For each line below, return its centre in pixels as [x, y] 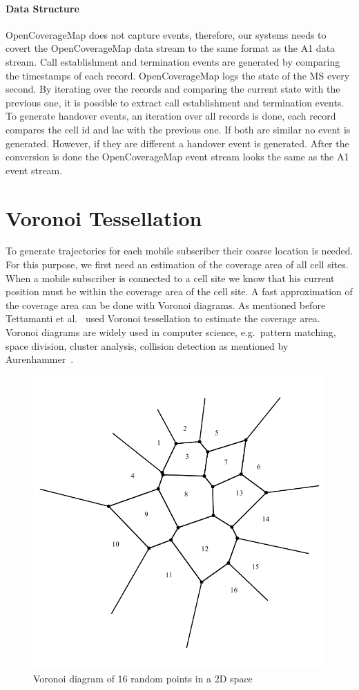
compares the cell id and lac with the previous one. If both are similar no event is [178, 129]
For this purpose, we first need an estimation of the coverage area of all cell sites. [177, 264]
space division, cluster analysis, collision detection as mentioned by [147, 345]
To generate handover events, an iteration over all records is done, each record [171, 116]
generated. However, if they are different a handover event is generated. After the [177, 143]
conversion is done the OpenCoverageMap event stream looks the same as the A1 [177, 157]
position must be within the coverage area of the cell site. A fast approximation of [179, 291]
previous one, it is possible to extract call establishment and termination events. [175, 102]
